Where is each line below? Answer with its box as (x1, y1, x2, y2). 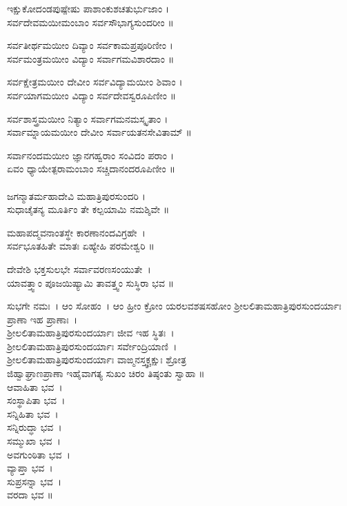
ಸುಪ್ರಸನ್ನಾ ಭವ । (7, 474, 62, 488)
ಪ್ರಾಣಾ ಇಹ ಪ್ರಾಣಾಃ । (7, 312, 78, 326)
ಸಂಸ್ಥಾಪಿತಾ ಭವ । (7, 393, 66, 407)
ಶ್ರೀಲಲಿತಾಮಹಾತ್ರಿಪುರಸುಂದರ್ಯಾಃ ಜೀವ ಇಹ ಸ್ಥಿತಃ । (7, 325, 175, 340)
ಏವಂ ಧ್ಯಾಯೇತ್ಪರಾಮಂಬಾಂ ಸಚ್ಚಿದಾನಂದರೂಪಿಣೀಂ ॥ (7, 161, 176, 176)
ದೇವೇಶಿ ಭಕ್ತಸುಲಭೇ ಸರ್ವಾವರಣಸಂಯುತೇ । (7, 261, 151, 276)
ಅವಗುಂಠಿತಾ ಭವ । (7, 447, 70, 461)
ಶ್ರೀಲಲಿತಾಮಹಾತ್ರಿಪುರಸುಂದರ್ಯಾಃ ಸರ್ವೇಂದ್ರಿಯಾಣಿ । (7, 338, 177, 353)
